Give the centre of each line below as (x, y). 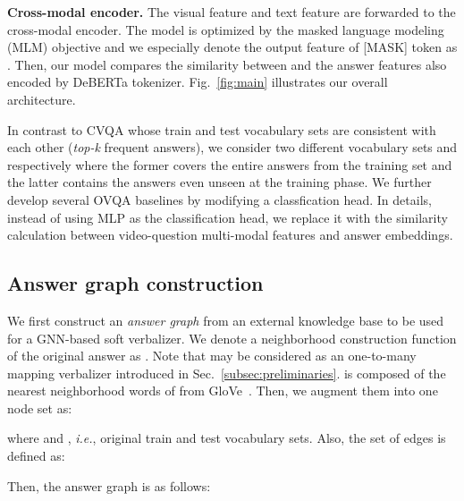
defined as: (36, 456)
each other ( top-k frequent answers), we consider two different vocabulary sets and (232, 147)
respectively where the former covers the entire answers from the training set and (230, 164)
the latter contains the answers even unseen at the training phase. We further (219, 182)
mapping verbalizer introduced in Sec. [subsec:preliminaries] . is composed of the (227, 373)
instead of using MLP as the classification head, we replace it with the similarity (228, 217)
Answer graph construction (135, 283)
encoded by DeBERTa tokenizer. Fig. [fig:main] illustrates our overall (198, 82)
